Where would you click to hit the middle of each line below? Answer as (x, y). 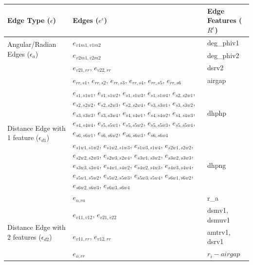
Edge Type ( (29, 20)
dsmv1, (218, 210)
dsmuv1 (219, 219)
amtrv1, (219, 232)
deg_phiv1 (223, 42)
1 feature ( (23, 137)
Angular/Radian (32, 44)
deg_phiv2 (223, 55)
